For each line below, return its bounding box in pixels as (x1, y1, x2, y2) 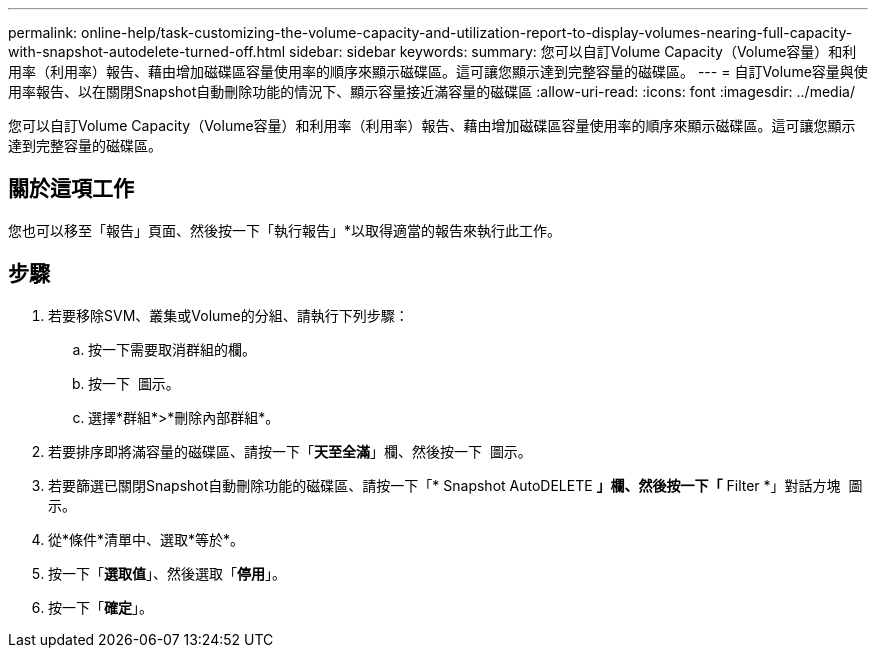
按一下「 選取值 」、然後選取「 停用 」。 (48, 564, 286, 582)
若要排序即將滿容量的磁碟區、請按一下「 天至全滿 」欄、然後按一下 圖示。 (48, 442, 532, 460)
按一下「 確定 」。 (48, 598, 153, 616)
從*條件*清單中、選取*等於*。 (48, 530, 245, 548)
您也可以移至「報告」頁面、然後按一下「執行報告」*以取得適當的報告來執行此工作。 (8, 221, 562, 239)
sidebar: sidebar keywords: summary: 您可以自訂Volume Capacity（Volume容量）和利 (289, 43, 857, 60)
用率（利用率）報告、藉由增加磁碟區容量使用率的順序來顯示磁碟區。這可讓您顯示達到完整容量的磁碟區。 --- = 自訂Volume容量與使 (8, 63, 868, 80)
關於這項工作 (8, 176, 134, 202)
